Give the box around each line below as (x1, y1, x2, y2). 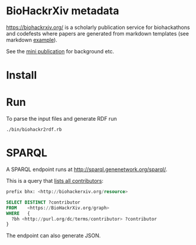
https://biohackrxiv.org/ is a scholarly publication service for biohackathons (6, 24, 190, 31)
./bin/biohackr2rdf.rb (6, 127, 62, 133)
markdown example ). (6, 36, 58, 43)
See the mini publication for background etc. (6, 47, 115, 54)
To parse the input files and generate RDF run (6, 115, 117, 122)
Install (6, 69, 37, 82)
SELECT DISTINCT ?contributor (6, 199, 81, 205)
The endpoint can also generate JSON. (6, 232, 101, 239)
